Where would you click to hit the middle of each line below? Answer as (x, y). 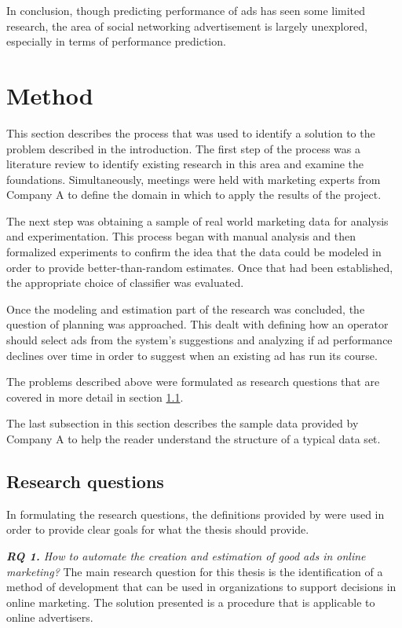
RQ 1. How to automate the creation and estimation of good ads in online (186, 555)
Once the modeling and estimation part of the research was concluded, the (186, 308)
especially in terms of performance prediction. (116, 41)
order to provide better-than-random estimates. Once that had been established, (200, 267)
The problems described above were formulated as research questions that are (193, 382)
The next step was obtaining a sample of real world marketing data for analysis (197, 220)
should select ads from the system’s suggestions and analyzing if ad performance (199, 340)
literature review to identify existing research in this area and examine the (185, 164)
